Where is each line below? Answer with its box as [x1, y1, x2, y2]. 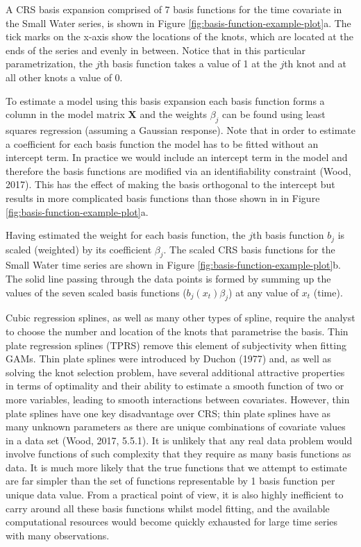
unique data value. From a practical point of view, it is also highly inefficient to [6, 487, 344, 502]
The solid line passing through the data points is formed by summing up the [6, 271, 331, 285]
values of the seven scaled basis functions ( [6, 285, 187, 299]
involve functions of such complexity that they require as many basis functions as [6, 446, 351, 461]
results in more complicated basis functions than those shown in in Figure [6, 190, 320, 205]
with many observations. [6, 528, 110, 542]
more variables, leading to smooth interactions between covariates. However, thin [6, 392, 350, 406]
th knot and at [284, 56, 347, 71]
